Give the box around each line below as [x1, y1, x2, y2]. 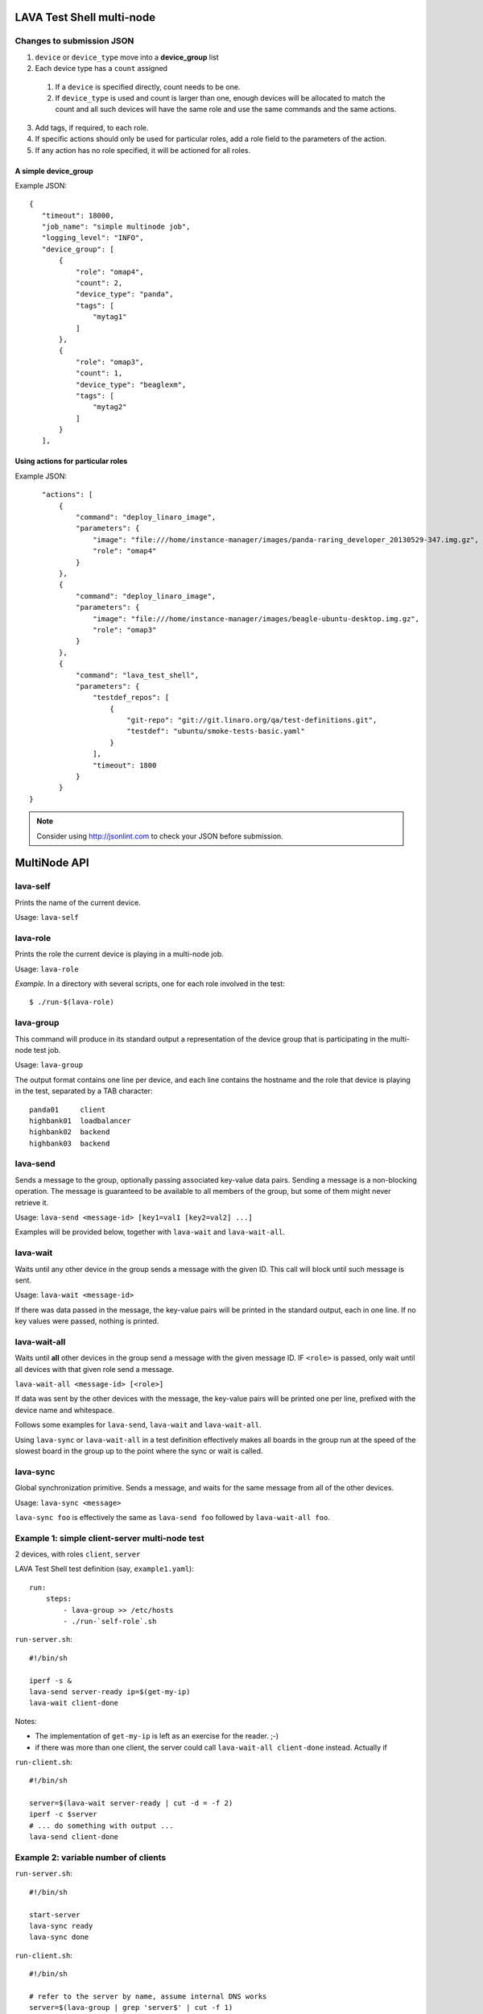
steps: [45, 1594, 72, 1603]
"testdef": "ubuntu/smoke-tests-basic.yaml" [126, 727, 305, 736]
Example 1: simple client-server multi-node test [14, 1532, 204, 1544]
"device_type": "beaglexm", [75, 379, 187, 389]
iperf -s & [29, 1676, 72, 1685]
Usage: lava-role [14, 963, 80, 974]
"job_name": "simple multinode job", [41, 222, 191, 231]
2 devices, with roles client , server [14, 1549, 141, 1559]
